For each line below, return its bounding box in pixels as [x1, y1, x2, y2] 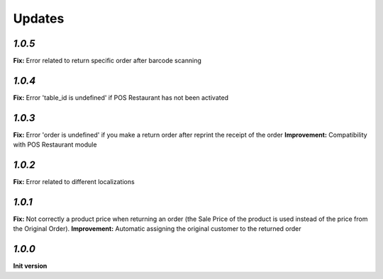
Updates [13, 11, 65, 26]
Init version [13, 262, 48, 271]
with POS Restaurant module [13, 140, 97, 149]
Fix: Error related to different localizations [13, 178, 135, 186]
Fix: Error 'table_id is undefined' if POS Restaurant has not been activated [13, 93, 229, 102]
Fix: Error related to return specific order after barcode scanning [13, 57, 202, 65]
